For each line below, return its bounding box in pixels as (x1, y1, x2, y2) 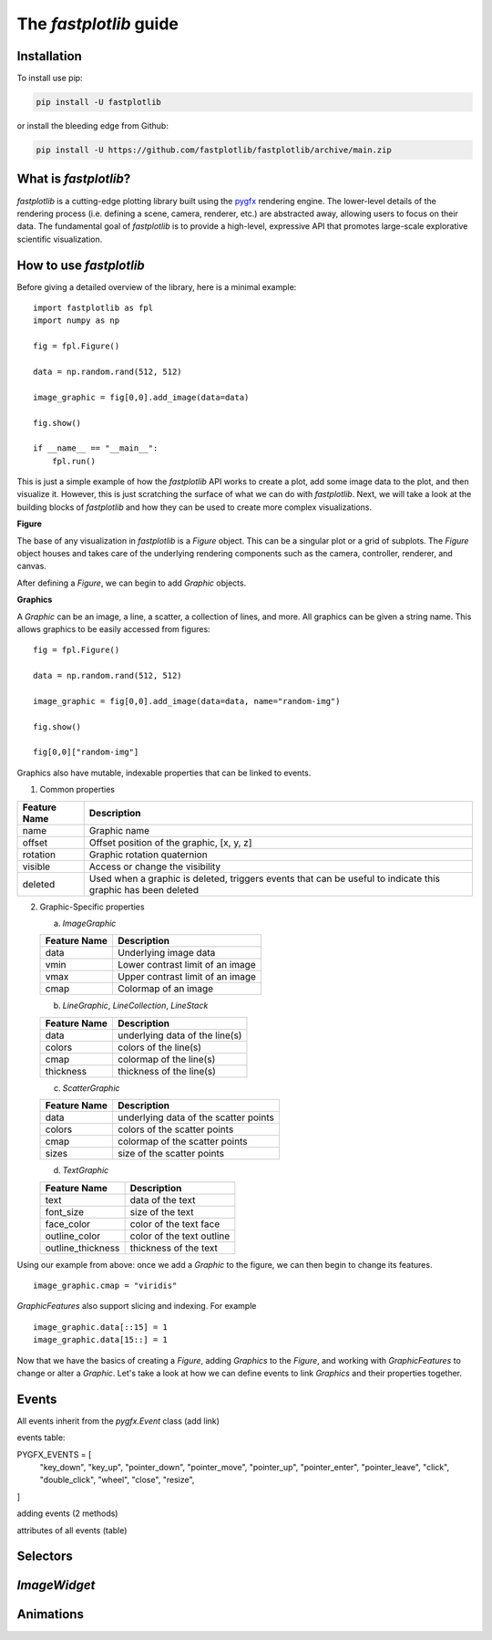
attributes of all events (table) (16, 1524, 128, 1536)
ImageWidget (16, 1578, 96, 1593)
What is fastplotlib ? (16, 171, 131, 187)
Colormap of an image (118, 982, 214, 995)
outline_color (45, 1230, 101, 1242)
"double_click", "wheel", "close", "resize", (39, 1474, 195, 1486)
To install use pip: (16, 73, 83, 84)
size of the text (129, 1205, 195, 1218)
